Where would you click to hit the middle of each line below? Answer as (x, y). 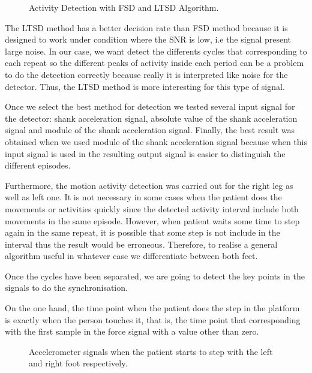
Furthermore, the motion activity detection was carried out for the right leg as (149, 185)
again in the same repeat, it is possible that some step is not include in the (142, 232)
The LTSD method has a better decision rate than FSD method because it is (146, 27)
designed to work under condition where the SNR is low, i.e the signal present (148, 39)
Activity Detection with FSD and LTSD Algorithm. (124, 7)
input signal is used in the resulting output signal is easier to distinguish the (145, 153)
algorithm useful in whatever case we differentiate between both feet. (131, 256)
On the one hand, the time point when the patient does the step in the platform (152, 308)
